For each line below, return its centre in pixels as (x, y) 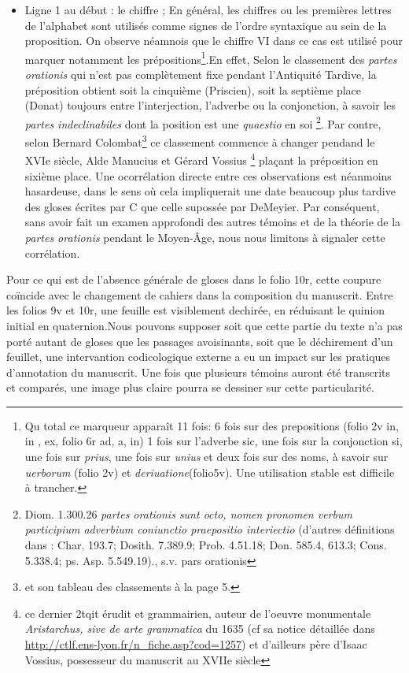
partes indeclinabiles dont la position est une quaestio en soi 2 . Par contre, (203, 122)
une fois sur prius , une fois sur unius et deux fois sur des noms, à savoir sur (206, 457)
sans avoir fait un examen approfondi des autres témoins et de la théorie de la (213, 222)
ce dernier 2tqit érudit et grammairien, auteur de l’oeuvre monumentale (198, 613)
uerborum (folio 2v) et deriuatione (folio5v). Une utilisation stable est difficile (210, 472)
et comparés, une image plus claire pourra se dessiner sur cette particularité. (190, 387)
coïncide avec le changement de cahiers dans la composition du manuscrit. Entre (200, 294)
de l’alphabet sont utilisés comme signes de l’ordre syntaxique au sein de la (206, 25)
